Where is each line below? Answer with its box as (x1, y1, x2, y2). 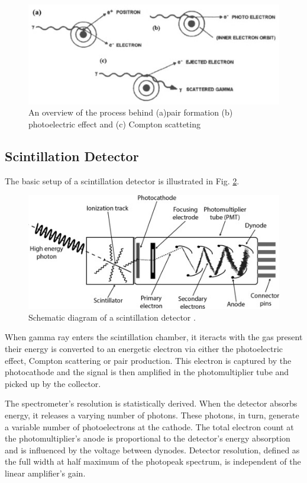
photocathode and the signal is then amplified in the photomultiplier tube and (5, 366, 289, 378)
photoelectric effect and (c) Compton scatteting (28, 118, 201, 130)
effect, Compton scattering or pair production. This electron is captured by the (5, 354, 292, 366)
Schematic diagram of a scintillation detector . (28, 311, 196, 323)
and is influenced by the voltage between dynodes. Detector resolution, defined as (5, 443, 300, 456)
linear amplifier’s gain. (5, 466, 86, 479)
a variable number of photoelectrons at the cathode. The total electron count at (5, 420, 294, 433)
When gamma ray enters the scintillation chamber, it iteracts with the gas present (5, 331, 303, 343)
